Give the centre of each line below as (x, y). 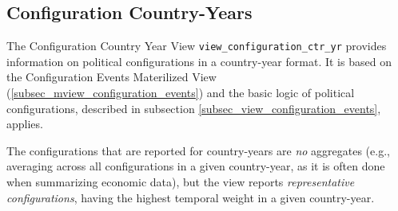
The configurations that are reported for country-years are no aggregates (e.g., (198, 150)
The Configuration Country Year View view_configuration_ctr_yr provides (197, 46)
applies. (25, 124)
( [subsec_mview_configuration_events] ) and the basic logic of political (181, 93)
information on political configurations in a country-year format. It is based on (199, 61)
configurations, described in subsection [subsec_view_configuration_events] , (194, 108)
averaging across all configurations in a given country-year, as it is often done (196, 166)
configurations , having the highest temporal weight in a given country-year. (191, 197)
